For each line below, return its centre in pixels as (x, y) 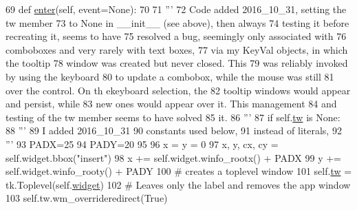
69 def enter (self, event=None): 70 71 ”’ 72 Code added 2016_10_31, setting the (176, 9)
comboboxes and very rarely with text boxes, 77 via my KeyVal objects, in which (177, 49)
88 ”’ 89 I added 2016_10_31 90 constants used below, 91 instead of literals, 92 (174, 130)
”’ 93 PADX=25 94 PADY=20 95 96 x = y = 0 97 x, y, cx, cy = (142, 144)
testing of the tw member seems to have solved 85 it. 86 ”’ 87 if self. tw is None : (173, 117)
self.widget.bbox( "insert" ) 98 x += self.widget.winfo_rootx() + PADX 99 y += (174, 157)
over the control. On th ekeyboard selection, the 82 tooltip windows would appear (178, 90)
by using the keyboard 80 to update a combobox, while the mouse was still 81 (170, 76)
